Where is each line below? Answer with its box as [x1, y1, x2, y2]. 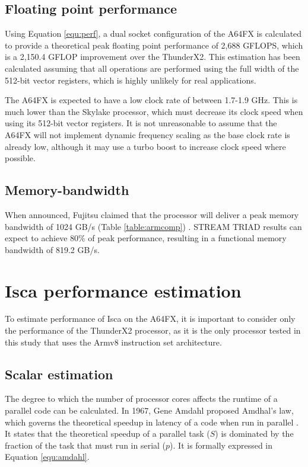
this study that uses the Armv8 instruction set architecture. [5, 335, 222, 348]
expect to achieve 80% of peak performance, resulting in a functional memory [5, 232, 287, 244]
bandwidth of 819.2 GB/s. [5, 243, 100, 255]
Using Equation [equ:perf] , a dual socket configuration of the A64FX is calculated [5, 27, 302, 40]
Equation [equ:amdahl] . [5, 450, 90, 463]
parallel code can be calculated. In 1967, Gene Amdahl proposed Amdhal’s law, [5, 404, 294, 417]
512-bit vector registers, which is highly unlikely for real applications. [5, 73, 256, 86]
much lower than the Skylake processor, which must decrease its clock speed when [5, 105, 303, 117]
